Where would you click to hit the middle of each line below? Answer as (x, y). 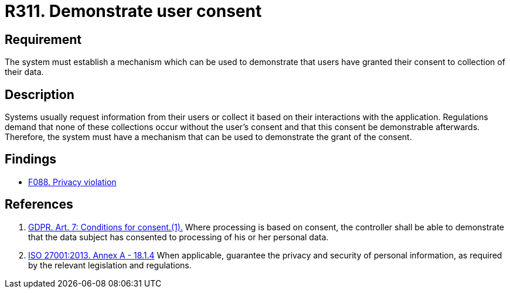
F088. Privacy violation (72, 182)
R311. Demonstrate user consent (133, 11)
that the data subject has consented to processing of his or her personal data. (178, 237)
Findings (31, 159)
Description (40, 94)
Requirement (43, 39)
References (39, 205)
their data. (24, 72)
